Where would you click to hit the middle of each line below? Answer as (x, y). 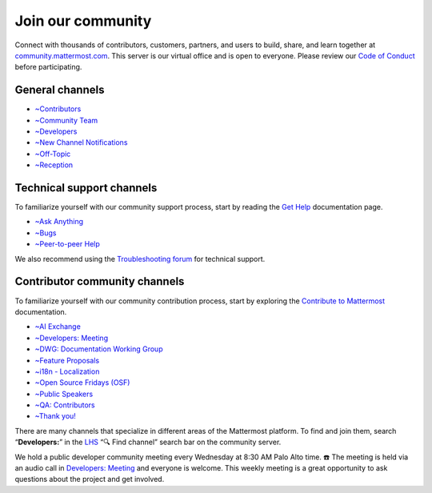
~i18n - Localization (67, 371)
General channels (60, 90)
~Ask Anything (59, 222)
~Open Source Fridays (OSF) (82, 383)
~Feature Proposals (67, 360)
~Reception (54, 165)
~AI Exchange (58, 327)
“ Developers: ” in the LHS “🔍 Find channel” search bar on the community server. (148, 442)
